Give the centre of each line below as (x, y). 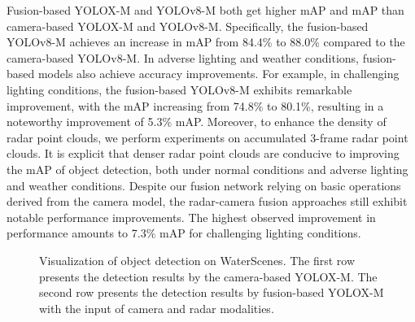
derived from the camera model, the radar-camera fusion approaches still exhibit (207, 201)
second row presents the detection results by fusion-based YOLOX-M (212, 292)
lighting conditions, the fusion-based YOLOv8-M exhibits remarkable (179, 89)
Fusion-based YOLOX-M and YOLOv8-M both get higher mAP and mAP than (205, 10)
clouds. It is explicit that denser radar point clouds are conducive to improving (203, 153)
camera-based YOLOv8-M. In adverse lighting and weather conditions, (183, 57)
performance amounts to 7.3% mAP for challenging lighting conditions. (184, 233)
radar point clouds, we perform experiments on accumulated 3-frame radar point (207, 137)
